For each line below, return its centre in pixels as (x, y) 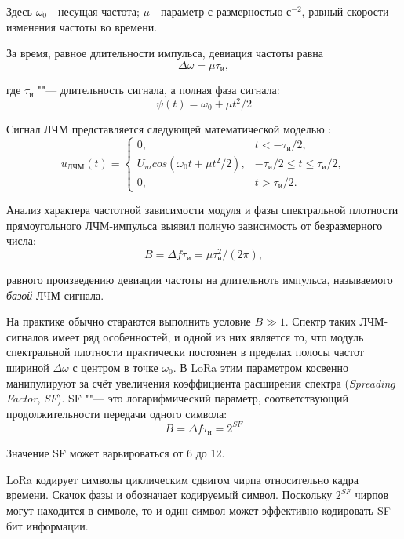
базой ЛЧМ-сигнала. (55, 295)
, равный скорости (345, 11)
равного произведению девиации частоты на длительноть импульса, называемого (200, 279)
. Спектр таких (320, 321)
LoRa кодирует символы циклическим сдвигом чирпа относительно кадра (182, 479)
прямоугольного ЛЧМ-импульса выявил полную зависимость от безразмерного (195, 225)
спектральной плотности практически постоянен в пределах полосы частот (185, 352)
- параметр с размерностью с (222, 11)
